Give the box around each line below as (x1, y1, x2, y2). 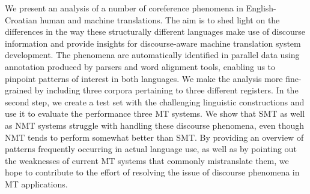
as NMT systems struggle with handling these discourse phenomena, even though (5, 119, 305, 131)
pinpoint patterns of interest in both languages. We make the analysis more (5, 72, 283, 84)
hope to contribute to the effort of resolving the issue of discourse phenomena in (5, 166, 300, 178)
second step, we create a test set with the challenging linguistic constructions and (5, 95, 305, 108)
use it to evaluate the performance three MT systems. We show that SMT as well (5, 107, 305, 120)
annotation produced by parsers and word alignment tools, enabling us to (5, 60, 276, 72)
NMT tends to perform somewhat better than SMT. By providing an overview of (5, 131, 304, 143)
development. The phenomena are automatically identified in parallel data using (5, 48, 300, 61)
